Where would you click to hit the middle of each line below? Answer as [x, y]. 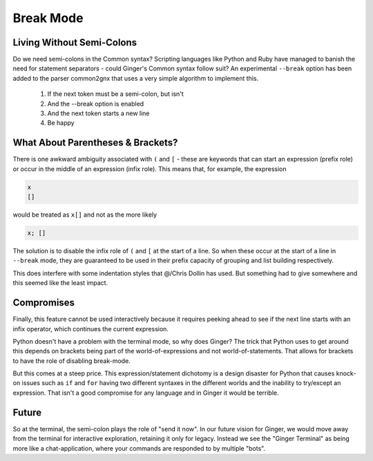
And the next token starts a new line [98, 113]
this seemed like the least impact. [60, 283]
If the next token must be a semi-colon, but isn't [116, 94]
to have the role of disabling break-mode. [71, 361]
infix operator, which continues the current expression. [91, 328]
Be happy [61, 123]
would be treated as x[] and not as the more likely [85, 215]
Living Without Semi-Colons [75, 42]
